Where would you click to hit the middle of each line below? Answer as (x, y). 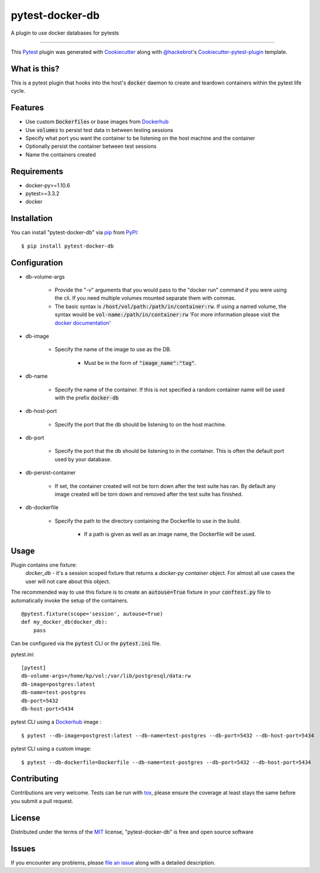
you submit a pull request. (42, 801)
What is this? (35, 68)
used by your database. (83, 459)
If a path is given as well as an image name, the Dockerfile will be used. (170, 534)
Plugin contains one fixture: (44, 565)
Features (27, 108)
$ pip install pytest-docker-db (68, 246)
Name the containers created (61, 154)
